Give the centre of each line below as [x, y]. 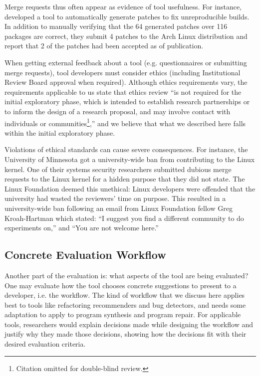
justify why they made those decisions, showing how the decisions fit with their [126, 334]
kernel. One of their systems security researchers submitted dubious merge [118, 169]
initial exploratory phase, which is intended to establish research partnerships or [127, 101]
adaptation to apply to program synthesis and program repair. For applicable [123, 314]
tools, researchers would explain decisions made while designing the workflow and [129, 324]
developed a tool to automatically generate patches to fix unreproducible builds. [127, 16]
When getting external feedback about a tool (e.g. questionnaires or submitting [126, 62]
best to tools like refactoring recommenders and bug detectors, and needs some [125, 304]
